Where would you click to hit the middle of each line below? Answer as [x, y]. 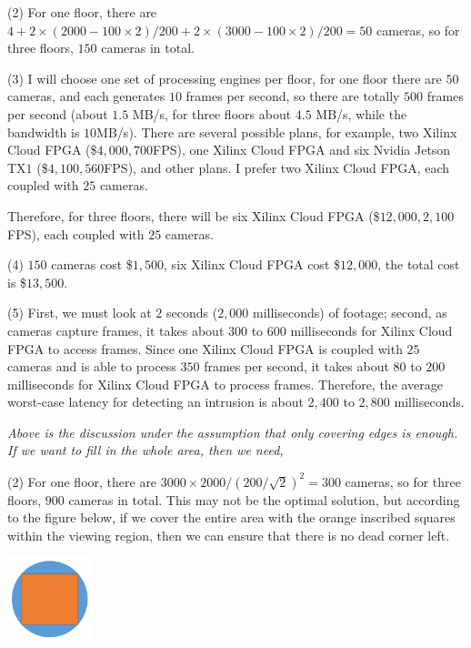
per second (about [58, 113]
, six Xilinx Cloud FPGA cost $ [252, 264]
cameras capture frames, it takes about [116, 330]
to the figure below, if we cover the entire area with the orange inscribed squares [231, 517]
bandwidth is [44, 132]
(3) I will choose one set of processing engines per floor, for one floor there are [225, 78]
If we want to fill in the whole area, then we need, [145, 450]
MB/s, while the [361, 113]
